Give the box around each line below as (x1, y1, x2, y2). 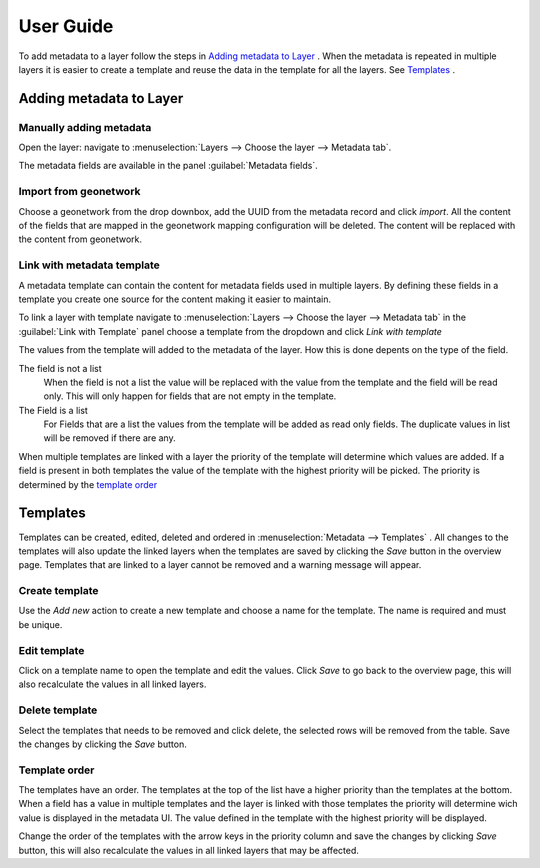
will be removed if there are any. (43, 432, 176, 444)
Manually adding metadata (18, 120, 152, 134)
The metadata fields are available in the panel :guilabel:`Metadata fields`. (18, 160, 319, 172)
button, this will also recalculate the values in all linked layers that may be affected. (18, 844, 360, 856)
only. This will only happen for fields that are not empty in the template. (43, 390, 337, 402)
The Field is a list (18, 404, 89, 416)
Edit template (18, 643, 85, 657)
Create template (18, 584, 99, 598)
